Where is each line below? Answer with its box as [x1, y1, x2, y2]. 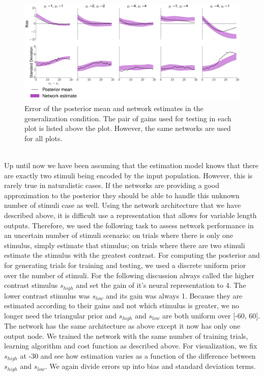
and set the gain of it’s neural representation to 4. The [76, 280, 246, 290]
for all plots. [24, 132, 63, 143]
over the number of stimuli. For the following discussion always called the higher [4, 270, 254, 280]
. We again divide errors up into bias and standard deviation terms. [45, 361, 256, 371]
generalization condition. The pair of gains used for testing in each [24, 113, 231, 123]
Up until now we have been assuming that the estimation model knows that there [4, 160, 259, 171]
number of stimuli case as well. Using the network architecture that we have [4, 200, 241, 210]
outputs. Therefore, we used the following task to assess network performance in [4, 220, 254, 230]
